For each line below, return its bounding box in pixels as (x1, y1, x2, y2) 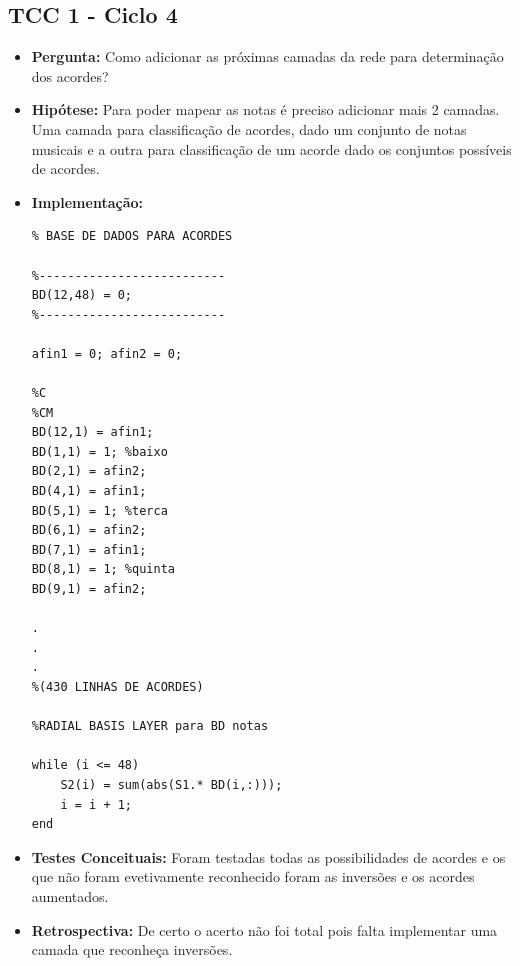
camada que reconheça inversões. (31, 939, 233, 960)
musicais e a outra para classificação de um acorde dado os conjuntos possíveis (31, 138, 512, 159)
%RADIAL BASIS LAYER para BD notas (31, 719, 269, 734)
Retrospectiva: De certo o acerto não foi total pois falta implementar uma (31, 919, 498, 940)
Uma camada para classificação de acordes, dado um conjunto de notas (31, 118, 467, 139)
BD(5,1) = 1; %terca (31, 503, 168, 518)
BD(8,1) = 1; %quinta (31, 562, 175, 577)
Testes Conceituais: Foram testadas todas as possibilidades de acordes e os (31, 846, 506, 867)
